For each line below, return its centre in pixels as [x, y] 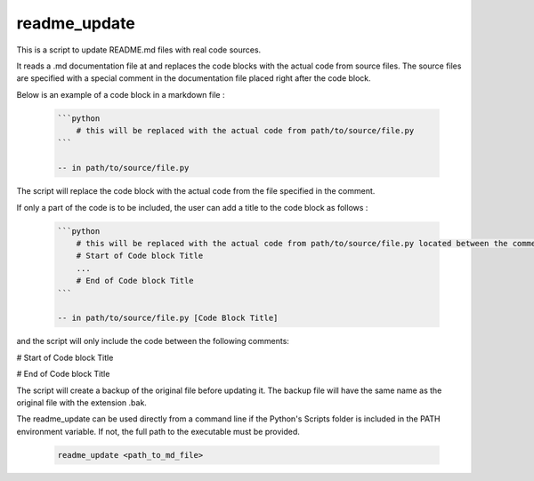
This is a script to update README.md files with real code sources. [139, 50]
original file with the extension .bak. [81, 402]
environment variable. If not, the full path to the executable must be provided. [158, 431]
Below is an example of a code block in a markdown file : [121, 94]
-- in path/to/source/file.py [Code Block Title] [168, 318]
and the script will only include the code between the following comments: [153, 341]
